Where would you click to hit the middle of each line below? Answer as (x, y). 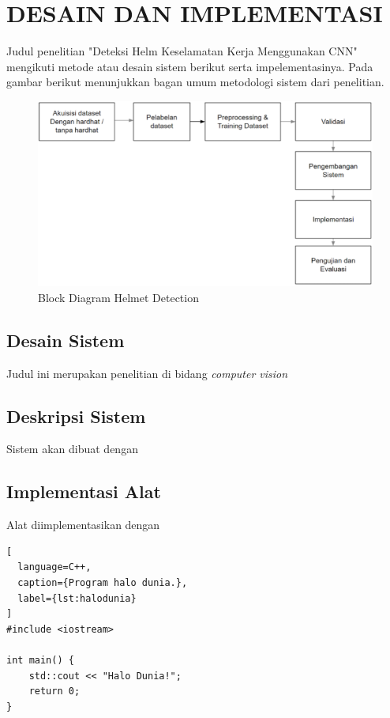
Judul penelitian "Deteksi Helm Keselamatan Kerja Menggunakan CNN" (182, 51)
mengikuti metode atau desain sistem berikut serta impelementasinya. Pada (190, 66)
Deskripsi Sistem (76, 416)
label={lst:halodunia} (77, 598)
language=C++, (54, 567)
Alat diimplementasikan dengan (83, 525)
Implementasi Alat (84, 491)
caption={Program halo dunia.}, (103, 582)
